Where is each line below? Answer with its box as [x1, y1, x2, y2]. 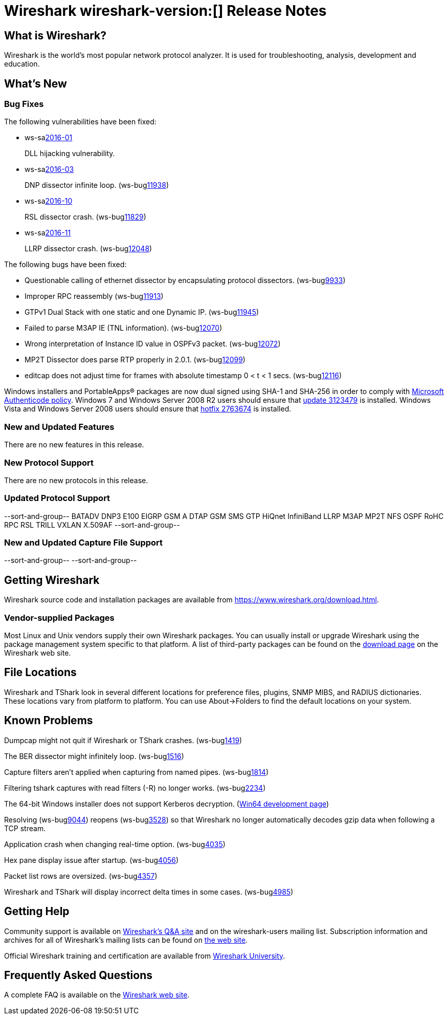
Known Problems [4, 714, 93, 727]
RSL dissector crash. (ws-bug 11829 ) [25, 212, 146, 222]
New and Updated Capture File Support [4, 537, 163, 548]
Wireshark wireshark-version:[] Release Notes [4, 2, 327, 19]
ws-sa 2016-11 [25, 228, 71, 237]
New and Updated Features [4, 421, 115, 432]
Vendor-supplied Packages [4, 612, 115, 623]
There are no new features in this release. [4, 440, 144, 449]
